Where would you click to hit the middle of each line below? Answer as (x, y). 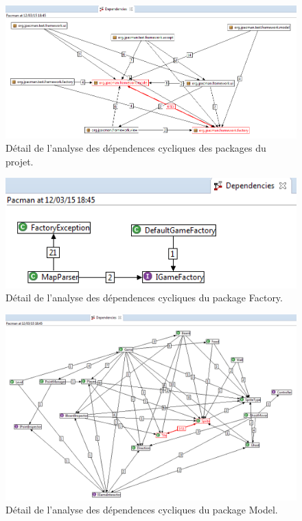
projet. (20, 161)
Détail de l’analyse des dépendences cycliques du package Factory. (144, 298)
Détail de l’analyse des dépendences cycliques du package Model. (142, 510)
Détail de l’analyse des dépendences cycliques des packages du (136, 148)
